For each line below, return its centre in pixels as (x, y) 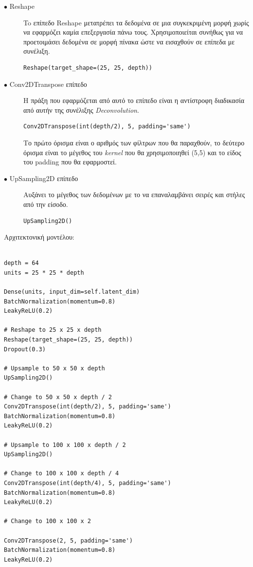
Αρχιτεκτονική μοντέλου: (39, 237)
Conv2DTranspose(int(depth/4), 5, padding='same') (88, 483)
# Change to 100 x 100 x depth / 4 (62, 474)
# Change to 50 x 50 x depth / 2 (58, 397)
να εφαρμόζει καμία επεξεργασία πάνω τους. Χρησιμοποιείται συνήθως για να (133, 32)
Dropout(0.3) (25, 349)
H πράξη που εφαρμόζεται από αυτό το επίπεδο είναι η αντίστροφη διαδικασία (134, 100)
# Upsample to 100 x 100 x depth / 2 (65, 445)
